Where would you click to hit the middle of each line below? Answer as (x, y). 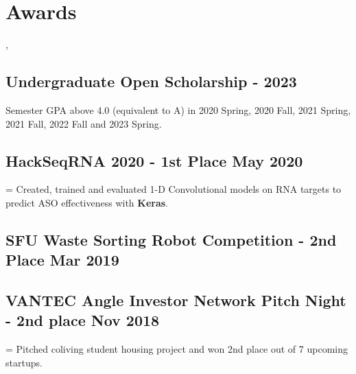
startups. (24, 362)
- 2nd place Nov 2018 (83, 320)
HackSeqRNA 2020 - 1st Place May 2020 (154, 160)
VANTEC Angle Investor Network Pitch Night (176, 300)
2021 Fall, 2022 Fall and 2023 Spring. (84, 123)
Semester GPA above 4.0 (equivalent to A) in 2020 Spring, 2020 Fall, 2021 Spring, (178, 109)
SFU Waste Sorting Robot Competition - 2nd (171, 239)
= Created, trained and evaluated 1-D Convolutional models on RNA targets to (174, 189)
